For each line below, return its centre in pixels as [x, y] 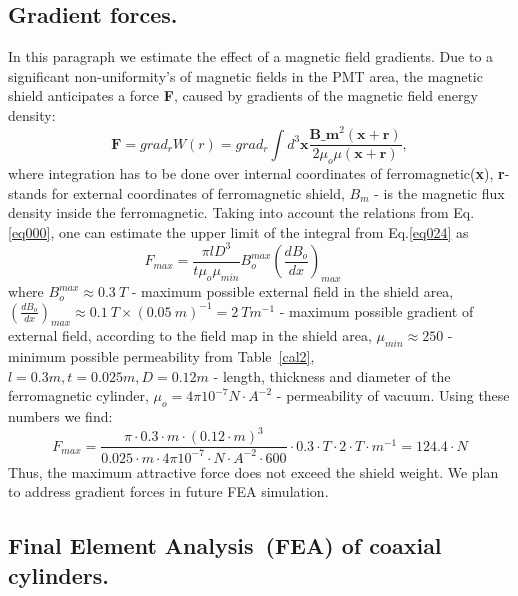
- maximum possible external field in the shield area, [292, 291]
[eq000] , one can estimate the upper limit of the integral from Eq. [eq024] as [238, 231]
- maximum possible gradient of [376, 310]
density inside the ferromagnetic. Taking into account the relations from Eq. [241, 212]
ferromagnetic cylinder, [78, 395]
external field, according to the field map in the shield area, [190, 335]
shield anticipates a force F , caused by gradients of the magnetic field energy [243, 95]
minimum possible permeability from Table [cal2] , [161, 356]
